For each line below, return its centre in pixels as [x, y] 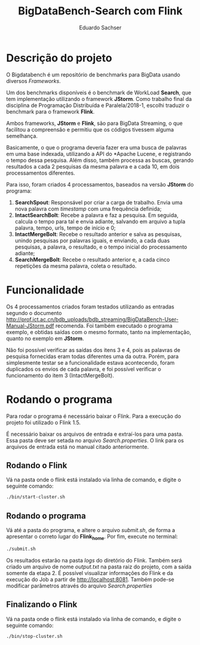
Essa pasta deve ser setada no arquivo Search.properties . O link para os [95, 440]
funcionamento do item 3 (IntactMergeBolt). [60, 375]
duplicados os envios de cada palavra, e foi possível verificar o [84, 369]
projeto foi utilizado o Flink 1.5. [44, 422]
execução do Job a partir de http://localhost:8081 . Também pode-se [90, 579]
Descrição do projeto [59, 58]
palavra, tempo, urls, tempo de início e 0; [65, 228]
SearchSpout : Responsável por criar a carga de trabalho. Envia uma [99, 202]
